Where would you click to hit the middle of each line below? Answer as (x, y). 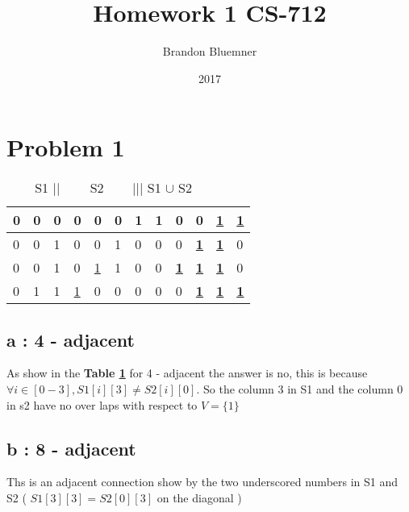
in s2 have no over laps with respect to (102, 404)
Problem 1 (66, 147)
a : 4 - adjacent (71, 339)
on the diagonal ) (199, 498)
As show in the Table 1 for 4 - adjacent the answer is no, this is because (187, 373)
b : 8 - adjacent (71, 448)
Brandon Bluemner (210, 51)
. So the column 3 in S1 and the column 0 (300, 389)
